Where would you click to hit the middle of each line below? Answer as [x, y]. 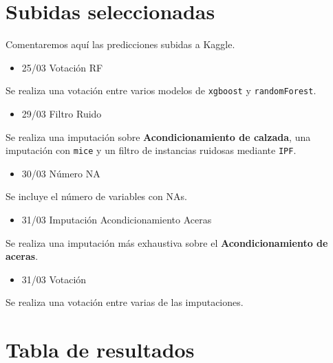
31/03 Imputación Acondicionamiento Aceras [117, 219]
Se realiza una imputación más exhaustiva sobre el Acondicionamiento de [167, 242]
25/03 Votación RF [62, 67]
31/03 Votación [54, 279]
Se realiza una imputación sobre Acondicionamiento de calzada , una [158, 136]
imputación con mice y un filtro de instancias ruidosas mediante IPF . [151, 150]
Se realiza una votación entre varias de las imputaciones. [125, 302]
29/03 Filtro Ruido [62, 113]
